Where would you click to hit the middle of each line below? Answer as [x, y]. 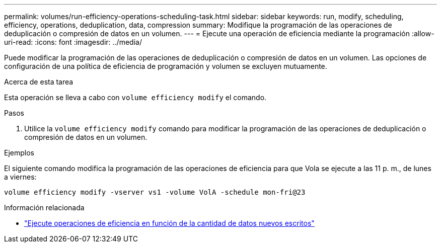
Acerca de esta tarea [39, 82]
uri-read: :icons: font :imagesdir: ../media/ [73, 42]
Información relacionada [44, 208]
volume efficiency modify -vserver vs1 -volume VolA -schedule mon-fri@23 [155, 192]
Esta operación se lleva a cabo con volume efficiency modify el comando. [135, 97]
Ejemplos [19, 153]
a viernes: [20, 177]
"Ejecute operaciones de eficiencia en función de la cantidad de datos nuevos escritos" [169, 223]
